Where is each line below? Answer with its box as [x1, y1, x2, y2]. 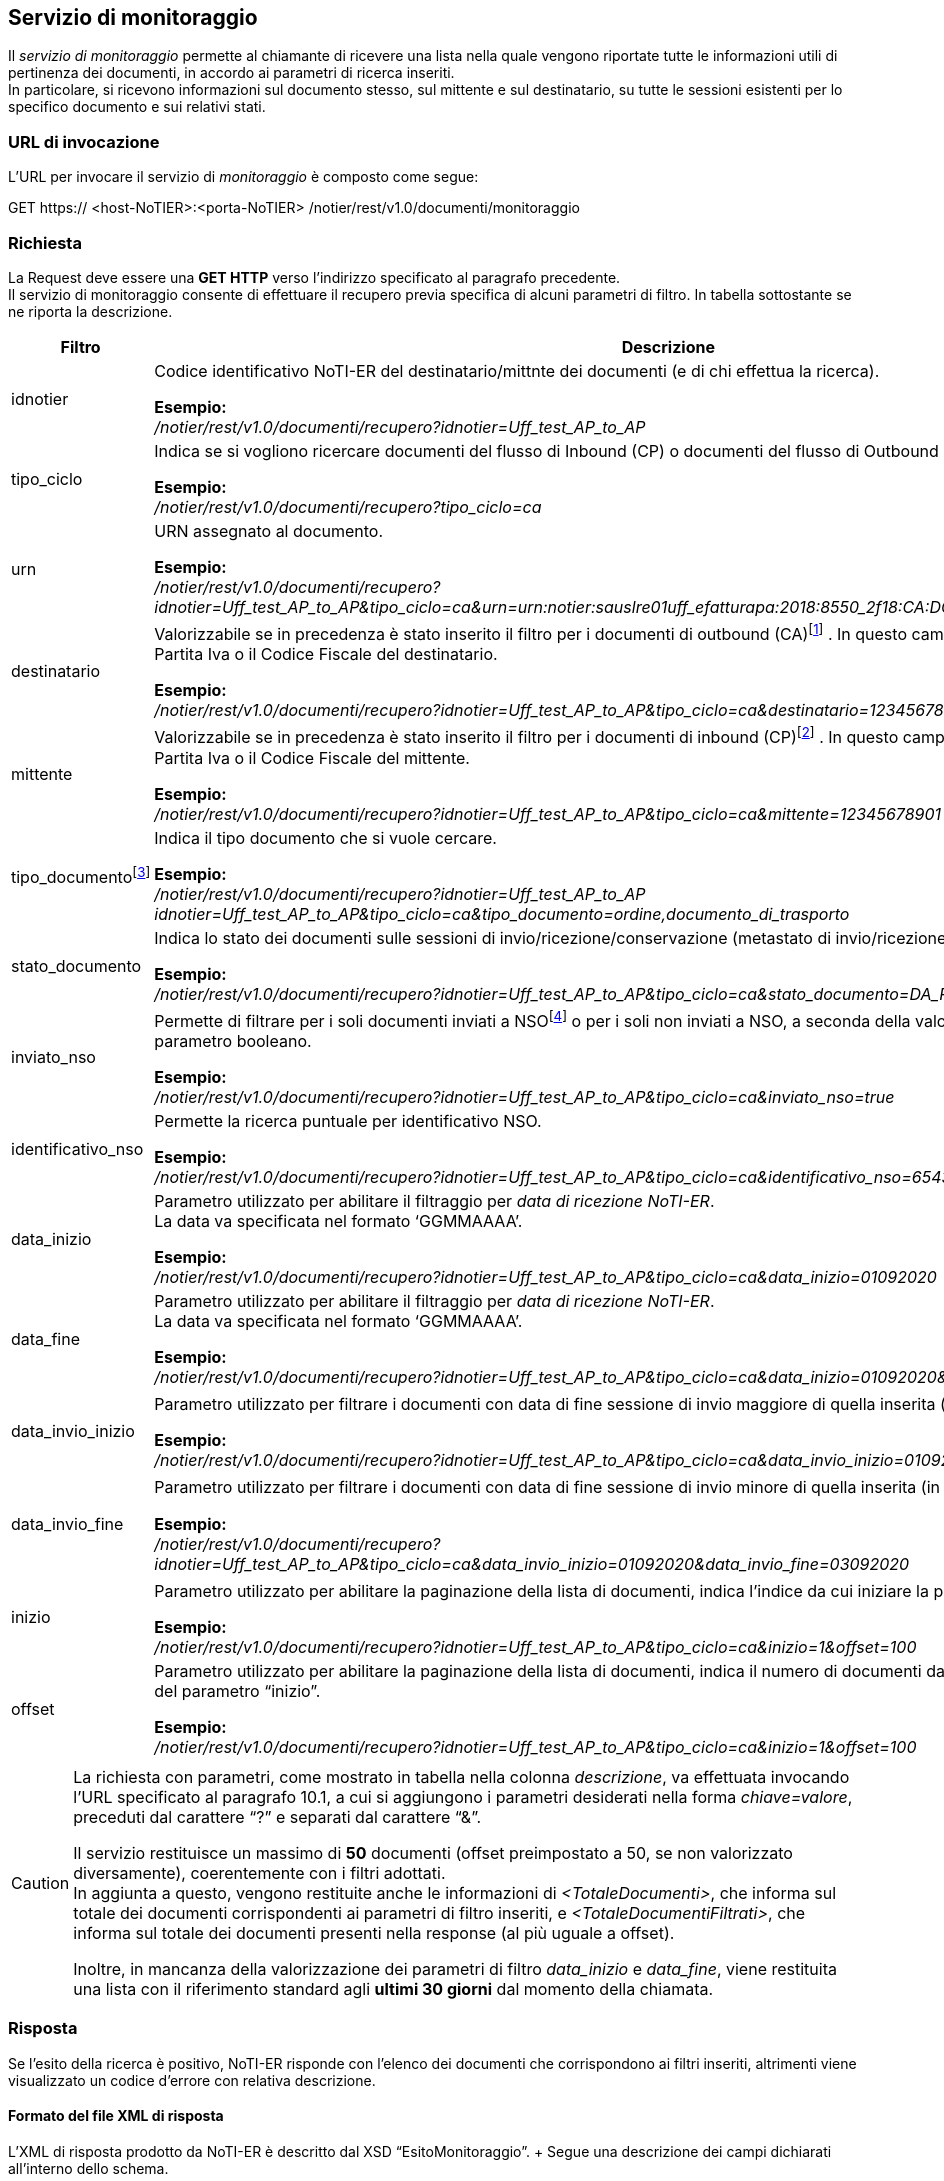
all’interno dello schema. [8, 2159, 169, 2177]
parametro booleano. [154, 1030, 312, 1051]
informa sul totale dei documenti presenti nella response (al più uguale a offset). [73, 1922, 675, 1943]
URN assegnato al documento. [154, 520, 384, 541]
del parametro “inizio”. [154, 1680, 321, 1701]
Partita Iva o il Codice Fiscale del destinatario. [154, 644, 498, 665]
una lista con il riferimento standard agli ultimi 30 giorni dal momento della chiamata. [73, 1978, 714, 1999]
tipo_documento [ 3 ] [11, 863, 151, 888]
